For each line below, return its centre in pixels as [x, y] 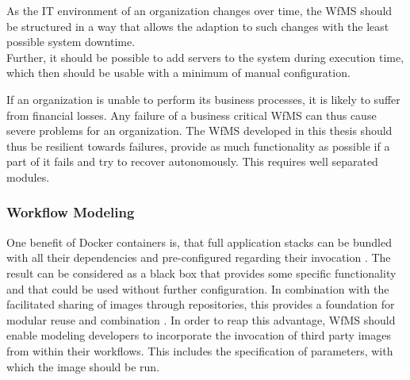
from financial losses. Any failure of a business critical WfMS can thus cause [192, 115]
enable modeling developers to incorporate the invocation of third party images [199, 335]
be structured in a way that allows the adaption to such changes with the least [198, 26]
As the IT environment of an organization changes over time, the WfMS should [199, 10]
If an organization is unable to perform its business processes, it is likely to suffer [203, 99]
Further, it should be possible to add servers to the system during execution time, [205, 57]
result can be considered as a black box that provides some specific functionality [201, 273]
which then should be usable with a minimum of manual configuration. [178, 73]
